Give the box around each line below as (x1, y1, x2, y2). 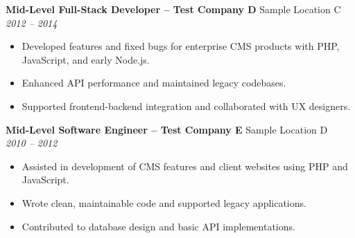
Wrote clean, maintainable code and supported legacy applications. (21, 195, 306, 210)
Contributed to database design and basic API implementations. (21, 219, 295, 233)
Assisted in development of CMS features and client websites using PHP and (21, 158, 348, 173)
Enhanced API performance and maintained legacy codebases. (21, 75, 286, 90)
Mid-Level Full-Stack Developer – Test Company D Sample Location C (6, 2, 341, 16)
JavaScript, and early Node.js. (21, 52, 150, 66)
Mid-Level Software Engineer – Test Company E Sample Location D (6, 122, 328, 136)
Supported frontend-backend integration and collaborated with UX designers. (21, 98, 351, 113)
